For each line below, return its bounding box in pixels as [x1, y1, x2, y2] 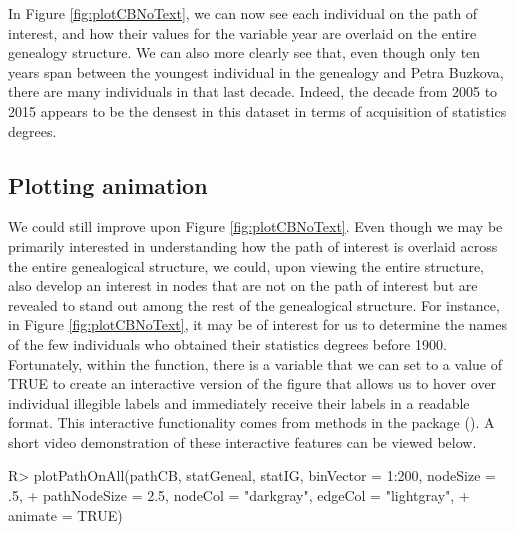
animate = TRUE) [8, 504, 123, 525]
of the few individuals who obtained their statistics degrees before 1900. [8, 333, 447, 354]
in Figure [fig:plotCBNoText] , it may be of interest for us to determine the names [8, 314, 507, 335]
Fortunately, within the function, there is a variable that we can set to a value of [8, 353, 502, 374]
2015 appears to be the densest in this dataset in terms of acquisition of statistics [8, 100, 507, 121]
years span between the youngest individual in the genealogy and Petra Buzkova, [8, 61, 504, 82]
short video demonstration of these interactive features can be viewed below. [8, 431, 477, 452]
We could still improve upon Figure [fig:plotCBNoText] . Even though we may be [8, 216, 503, 237]
